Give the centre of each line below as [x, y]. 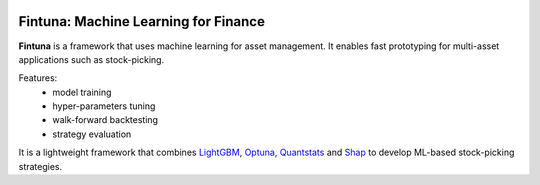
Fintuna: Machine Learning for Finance [141, 21]
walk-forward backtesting [105, 120]
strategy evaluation [92, 134]
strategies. [40, 166]
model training [82, 92]
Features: [38, 78]
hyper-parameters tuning [104, 106]
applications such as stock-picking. [91, 59]
